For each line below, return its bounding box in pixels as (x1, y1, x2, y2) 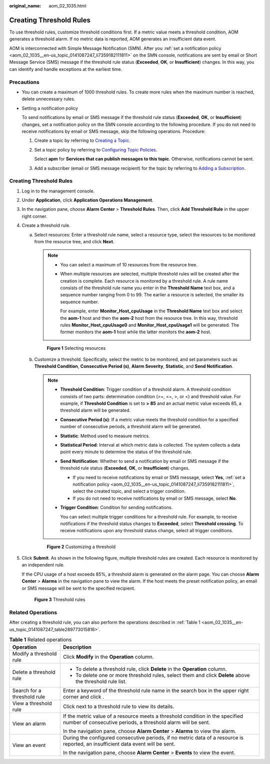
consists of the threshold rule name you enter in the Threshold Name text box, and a (60, 285, 235, 291)
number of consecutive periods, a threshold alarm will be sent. (62, 719, 210, 726)
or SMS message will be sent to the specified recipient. (21, 585, 135, 591)
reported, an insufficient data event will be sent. (62, 741, 175, 748)
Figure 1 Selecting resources (46, 345, 106, 351)
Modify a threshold (12, 650, 57, 657)
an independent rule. (21, 562, 65, 568)
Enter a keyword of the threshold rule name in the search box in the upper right (62, 687, 249, 694)
